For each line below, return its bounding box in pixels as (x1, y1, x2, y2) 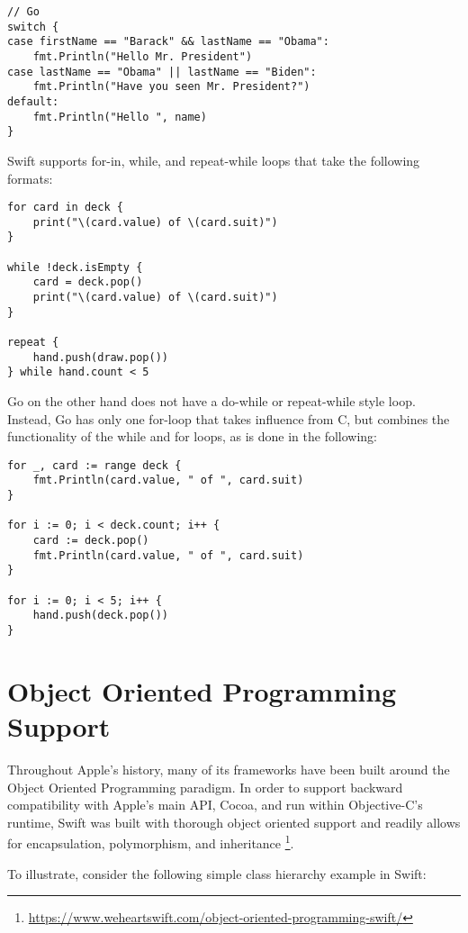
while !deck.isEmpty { (7, 260, 143, 274)
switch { (7, 20, 59, 33)
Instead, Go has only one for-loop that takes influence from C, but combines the (7, 409, 450, 428)
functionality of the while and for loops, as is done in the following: (7, 427, 377, 446)
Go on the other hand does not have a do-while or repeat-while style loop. (7, 391, 416, 410)
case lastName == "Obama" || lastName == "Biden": (7, 65, 317, 78)
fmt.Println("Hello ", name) (32, 110, 207, 123)
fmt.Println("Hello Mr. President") (32, 50, 253, 63)
